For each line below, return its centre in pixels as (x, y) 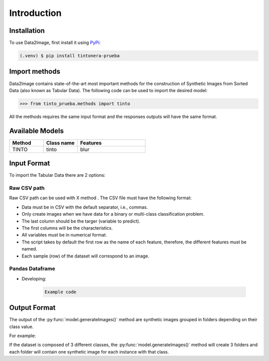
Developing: (34, 278)
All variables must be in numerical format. (64, 235)
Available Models (37, 131)
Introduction (35, 13)
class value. (21, 327)
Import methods (35, 71)
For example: (23, 336)
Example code (61, 292)
